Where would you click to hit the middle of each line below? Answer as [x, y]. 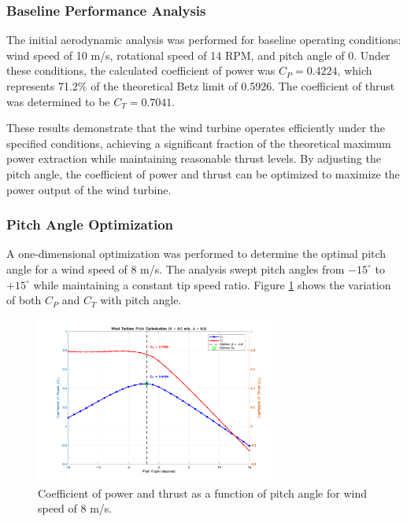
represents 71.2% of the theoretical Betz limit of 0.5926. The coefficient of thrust [201, 86]
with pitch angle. [141, 300]
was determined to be [58, 101]
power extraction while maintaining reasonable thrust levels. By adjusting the [194, 158]
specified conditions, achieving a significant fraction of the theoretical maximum [199, 143]
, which [355, 70]
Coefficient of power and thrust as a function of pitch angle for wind [202, 493]
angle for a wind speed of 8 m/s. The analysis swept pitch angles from [176, 268]
